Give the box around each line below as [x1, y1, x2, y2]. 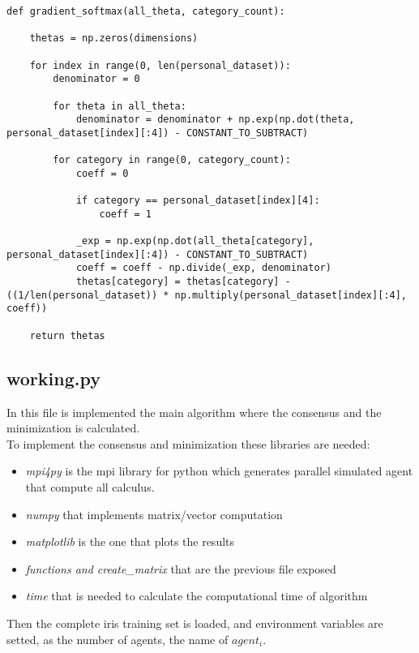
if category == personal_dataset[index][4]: [75, 195, 320, 207]
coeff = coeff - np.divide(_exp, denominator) [75, 262, 331, 274]
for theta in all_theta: [53, 100, 186, 112]
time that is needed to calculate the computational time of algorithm [25, 587, 368, 604]
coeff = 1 [99, 208, 152, 220]
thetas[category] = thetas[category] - [75, 276, 291, 288]
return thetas [29, 329, 105, 342]
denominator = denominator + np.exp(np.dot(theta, [75, 114, 355, 126]
